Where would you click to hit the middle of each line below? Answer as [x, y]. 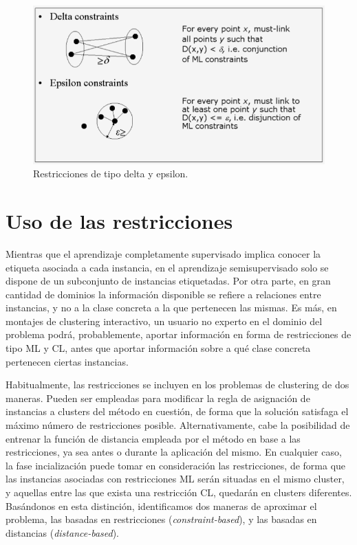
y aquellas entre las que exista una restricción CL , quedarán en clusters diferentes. [179, 492]
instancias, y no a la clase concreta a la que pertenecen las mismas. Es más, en [171, 308]
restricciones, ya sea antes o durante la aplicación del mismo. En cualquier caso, [174, 452]
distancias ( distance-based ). [63, 532]
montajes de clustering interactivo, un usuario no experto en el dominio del [164, 321]
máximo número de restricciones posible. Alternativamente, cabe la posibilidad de [178, 425]
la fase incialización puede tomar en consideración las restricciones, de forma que [176, 465]
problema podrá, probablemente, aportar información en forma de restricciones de [178, 334]
